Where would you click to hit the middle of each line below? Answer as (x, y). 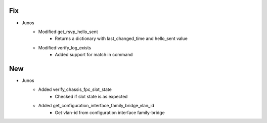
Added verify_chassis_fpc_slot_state (75, 89)
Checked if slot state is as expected (91, 96)
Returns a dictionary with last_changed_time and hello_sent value (121, 39)
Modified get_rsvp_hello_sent (68, 32)
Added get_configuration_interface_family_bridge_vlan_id (96, 106)
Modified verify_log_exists (65, 47)
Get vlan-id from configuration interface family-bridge (110, 112)
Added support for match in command (94, 55)
